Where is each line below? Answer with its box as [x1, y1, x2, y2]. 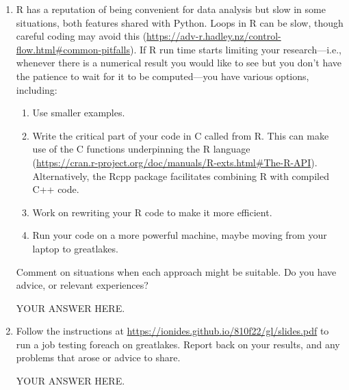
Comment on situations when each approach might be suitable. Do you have [16, 264, 337, 278]
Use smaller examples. [32, 105, 125, 120]
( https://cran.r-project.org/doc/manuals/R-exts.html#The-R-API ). [32, 155, 318, 169]
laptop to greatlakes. [32, 241, 118, 255]
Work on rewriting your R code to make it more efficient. [32, 205, 272, 219]
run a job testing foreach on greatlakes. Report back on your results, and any [16, 337, 340, 351]
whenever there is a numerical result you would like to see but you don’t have [16, 55, 341, 70]
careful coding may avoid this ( [16, 29, 147, 43]
